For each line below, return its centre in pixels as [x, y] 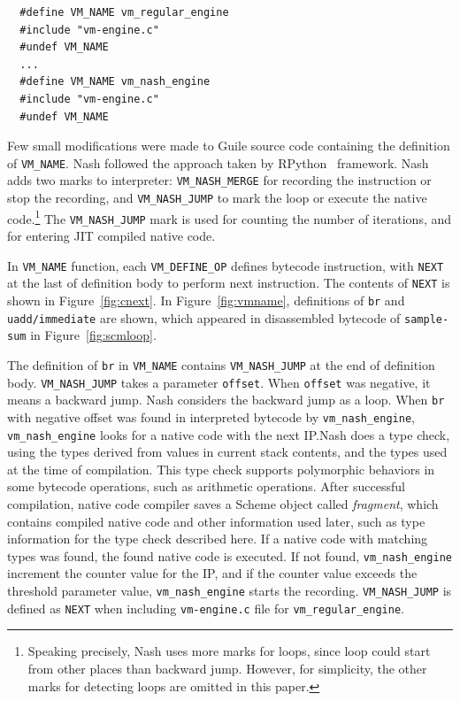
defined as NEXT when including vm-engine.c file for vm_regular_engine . [206, 608]
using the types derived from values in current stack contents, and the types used [227, 452]
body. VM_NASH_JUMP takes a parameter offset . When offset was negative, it [219, 382]
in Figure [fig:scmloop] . [93, 335]
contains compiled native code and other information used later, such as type [216, 521]
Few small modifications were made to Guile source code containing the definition [229, 146]
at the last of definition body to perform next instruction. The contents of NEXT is [229, 283]
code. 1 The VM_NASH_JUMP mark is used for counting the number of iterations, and [230, 217]
